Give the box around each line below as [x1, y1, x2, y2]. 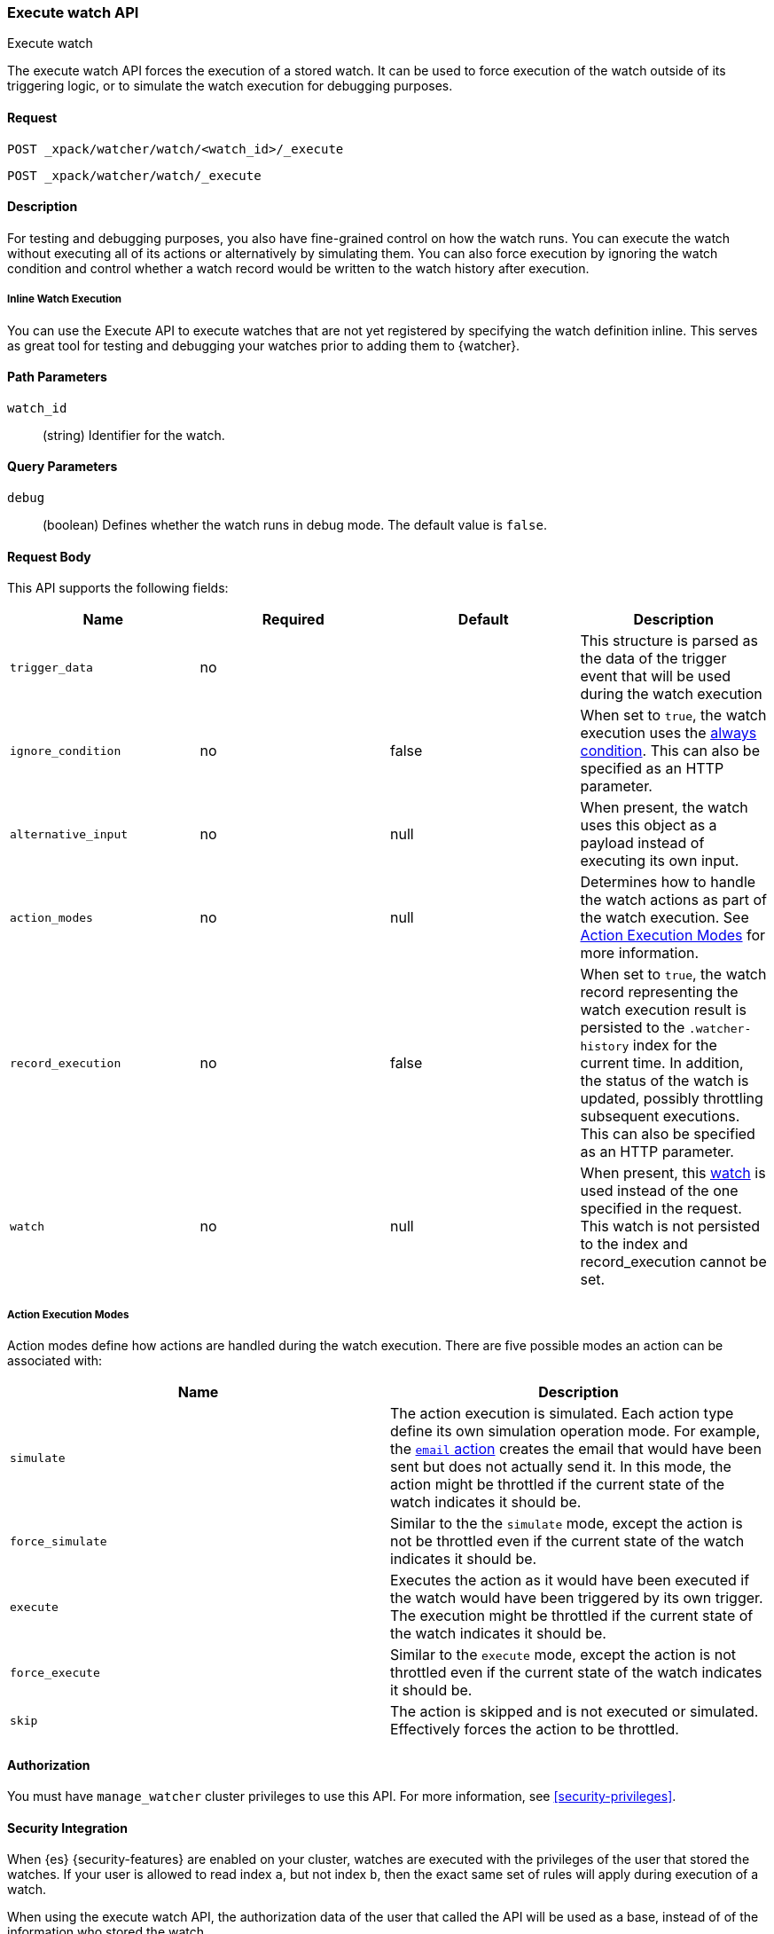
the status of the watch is [580, 1072, 749, 1090]
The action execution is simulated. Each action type [390, 1404, 734, 1423]
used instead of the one [580, 1182, 739, 1200]
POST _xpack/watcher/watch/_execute [7, 168, 262, 183]
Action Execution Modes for [580, 926, 766, 945]
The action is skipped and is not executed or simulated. [390, 1702, 759, 1721]
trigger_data [10, 660, 93, 674]
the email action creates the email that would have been [390, 1440, 762, 1458]
